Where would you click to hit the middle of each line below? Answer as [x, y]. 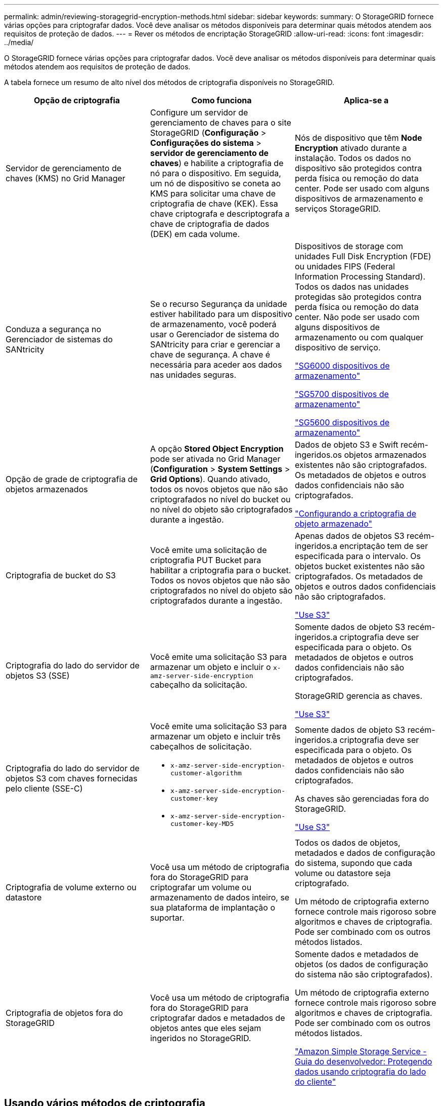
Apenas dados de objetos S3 [349, 536]
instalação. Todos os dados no [353, 158]
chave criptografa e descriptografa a [220, 214]
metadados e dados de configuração [365, 853]
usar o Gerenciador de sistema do [214, 334]
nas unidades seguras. [193, 375]
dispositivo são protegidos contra [358, 168]
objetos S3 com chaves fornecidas [72, 778]
